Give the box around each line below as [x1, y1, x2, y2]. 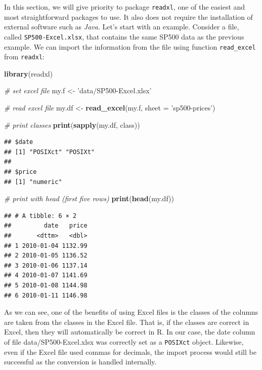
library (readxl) [4, 68, 53, 79]
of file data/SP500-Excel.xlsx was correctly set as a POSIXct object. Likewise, [4, 336, 244, 347]
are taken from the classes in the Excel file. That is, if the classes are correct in [4, 316, 249, 327]
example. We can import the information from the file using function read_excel [4, 41, 256, 52]
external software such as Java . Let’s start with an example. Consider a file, [4, 21, 239, 32]
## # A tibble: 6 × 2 [4, 212, 77, 219]
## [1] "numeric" [4, 178, 62, 186]
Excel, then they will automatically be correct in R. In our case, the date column [4, 326, 255, 337]
